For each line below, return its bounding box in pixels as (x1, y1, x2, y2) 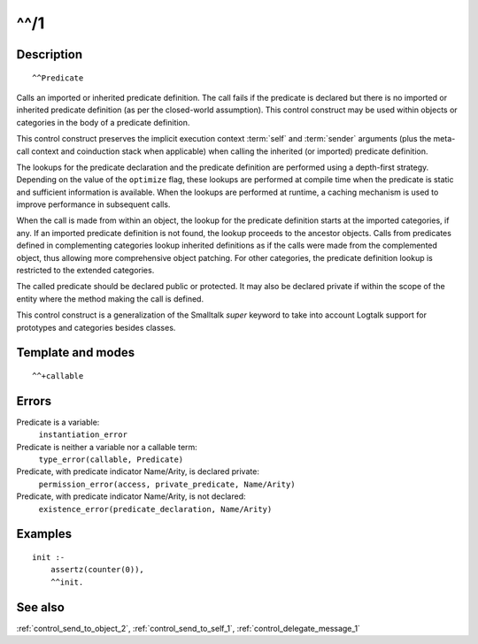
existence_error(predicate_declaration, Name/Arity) (38, 504, 273, 514)
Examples (16, 526, 73, 541)
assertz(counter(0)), (50, 564, 145, 575)
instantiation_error (38, 430, 128, 440)
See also (16, 600, 66, 615)
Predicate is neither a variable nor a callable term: (16, 441, 198, 452)
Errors (16, 394, 52, 409)
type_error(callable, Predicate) (38, 455, 184, 464)
